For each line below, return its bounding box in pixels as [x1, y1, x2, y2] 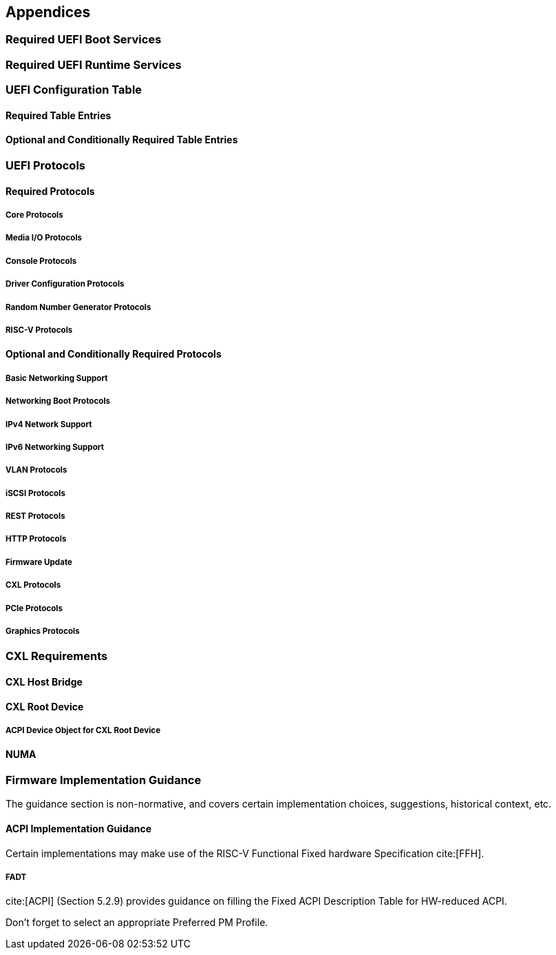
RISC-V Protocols [6, 325, 73, 335]
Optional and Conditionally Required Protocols [6, 348, 222, 360]
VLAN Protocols [6, 465, 67, 475]
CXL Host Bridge [6, 676, 83, 688]
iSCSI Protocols [6, 488, 65, 498]
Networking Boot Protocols [6, 396, 111, 407]
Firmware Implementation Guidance [6, 773, 202, 788]
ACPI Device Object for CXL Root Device [6, 726, 161, 736]
